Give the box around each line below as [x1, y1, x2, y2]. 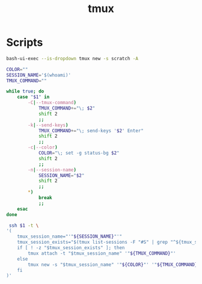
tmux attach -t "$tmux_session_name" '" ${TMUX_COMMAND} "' [28, 250, 176, 256]
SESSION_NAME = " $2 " [38, 172, 85, 179]
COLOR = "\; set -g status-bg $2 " [38, 150, 120, 156]
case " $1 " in [17, 94, 50, 100]
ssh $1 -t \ [8, 222, 39, 229]
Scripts [6, 35, 43, 49]
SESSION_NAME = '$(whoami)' [6, 72, 71, 78]
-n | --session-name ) [28, 167, 77, 173]
